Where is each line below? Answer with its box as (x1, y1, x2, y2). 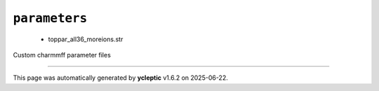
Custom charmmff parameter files (13, 50, 112, 59)
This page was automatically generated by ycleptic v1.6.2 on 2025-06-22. (13, 73, 228, 82)
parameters (13, 10, 88, 26)
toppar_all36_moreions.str (48, 35, 124, 43)
